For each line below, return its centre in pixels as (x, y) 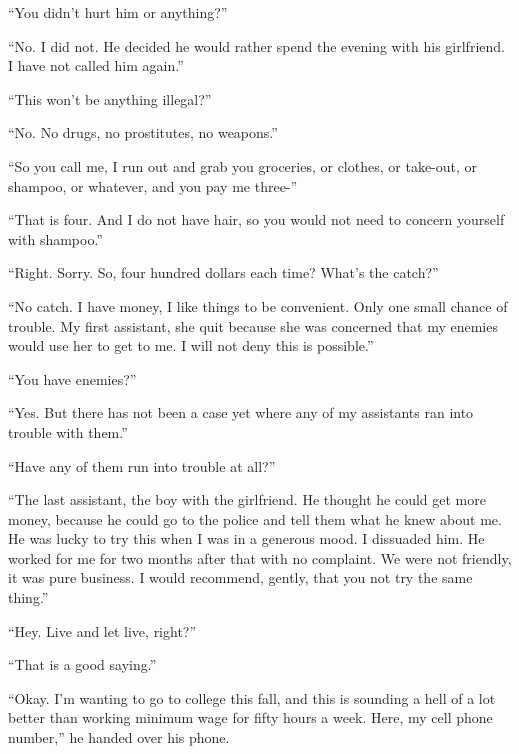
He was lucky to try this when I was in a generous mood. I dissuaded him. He (246, 538)
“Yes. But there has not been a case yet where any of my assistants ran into (241, 412)
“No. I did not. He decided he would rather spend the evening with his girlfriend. (256, 45)
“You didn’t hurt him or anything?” (118, 12)
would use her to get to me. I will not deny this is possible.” (191, 345)
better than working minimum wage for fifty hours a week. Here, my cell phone (250, 717)
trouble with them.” (68, 431)
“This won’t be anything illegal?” (110, 98)
